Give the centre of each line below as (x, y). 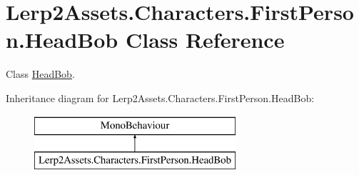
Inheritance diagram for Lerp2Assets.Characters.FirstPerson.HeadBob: (160, 97)
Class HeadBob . (40, 74)
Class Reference (205, 40)
